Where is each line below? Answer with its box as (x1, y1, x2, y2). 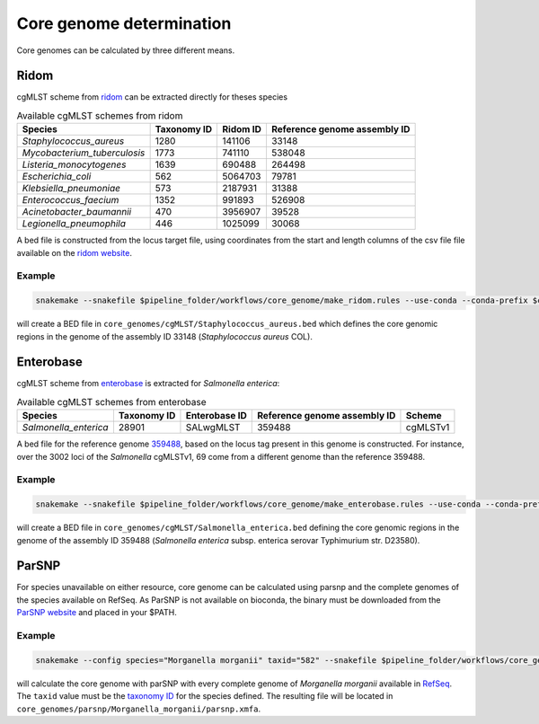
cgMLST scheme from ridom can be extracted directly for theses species (16, 92, 287, 102)
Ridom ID (222, 123, 262, 136)
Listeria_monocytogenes (22, 158, 127, 171)
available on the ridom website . (16, 247, 132, 258)
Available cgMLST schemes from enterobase (16, 396, 207, 409)
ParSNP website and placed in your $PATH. (16, 607, 177, 618)
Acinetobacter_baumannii (22, 206, 132, 218)
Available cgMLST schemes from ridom (16, 110, 183, 122)
